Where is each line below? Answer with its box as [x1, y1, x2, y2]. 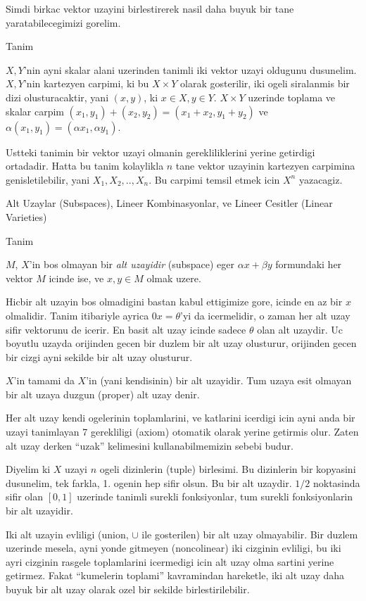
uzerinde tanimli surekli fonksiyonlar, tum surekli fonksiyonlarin [77, 489, 353, 504]
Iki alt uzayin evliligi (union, [6, 526, 129, 541]
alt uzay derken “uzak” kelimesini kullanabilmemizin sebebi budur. [6, 438, 294, 453]
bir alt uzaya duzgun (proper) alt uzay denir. [6, 386, 200, 401]
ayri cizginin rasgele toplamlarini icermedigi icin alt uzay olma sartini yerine [6, 554, 334, 569]
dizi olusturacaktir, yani [6, 89, 109, 104]
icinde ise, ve [49, 270, 104, 285]
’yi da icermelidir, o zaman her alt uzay [180, 308, 351, 322]
